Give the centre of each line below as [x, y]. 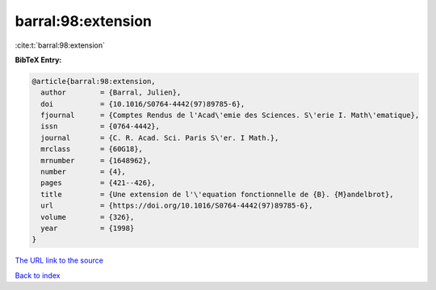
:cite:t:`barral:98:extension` [60, 45]
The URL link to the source [59, 261]
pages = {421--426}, [99, 183]
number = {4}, [84, 172]
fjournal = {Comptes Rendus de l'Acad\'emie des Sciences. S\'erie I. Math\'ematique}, [230, 116]
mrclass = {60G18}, [92, 149]
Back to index [38, 275]
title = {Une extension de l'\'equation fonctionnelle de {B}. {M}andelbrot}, [218, 194]
